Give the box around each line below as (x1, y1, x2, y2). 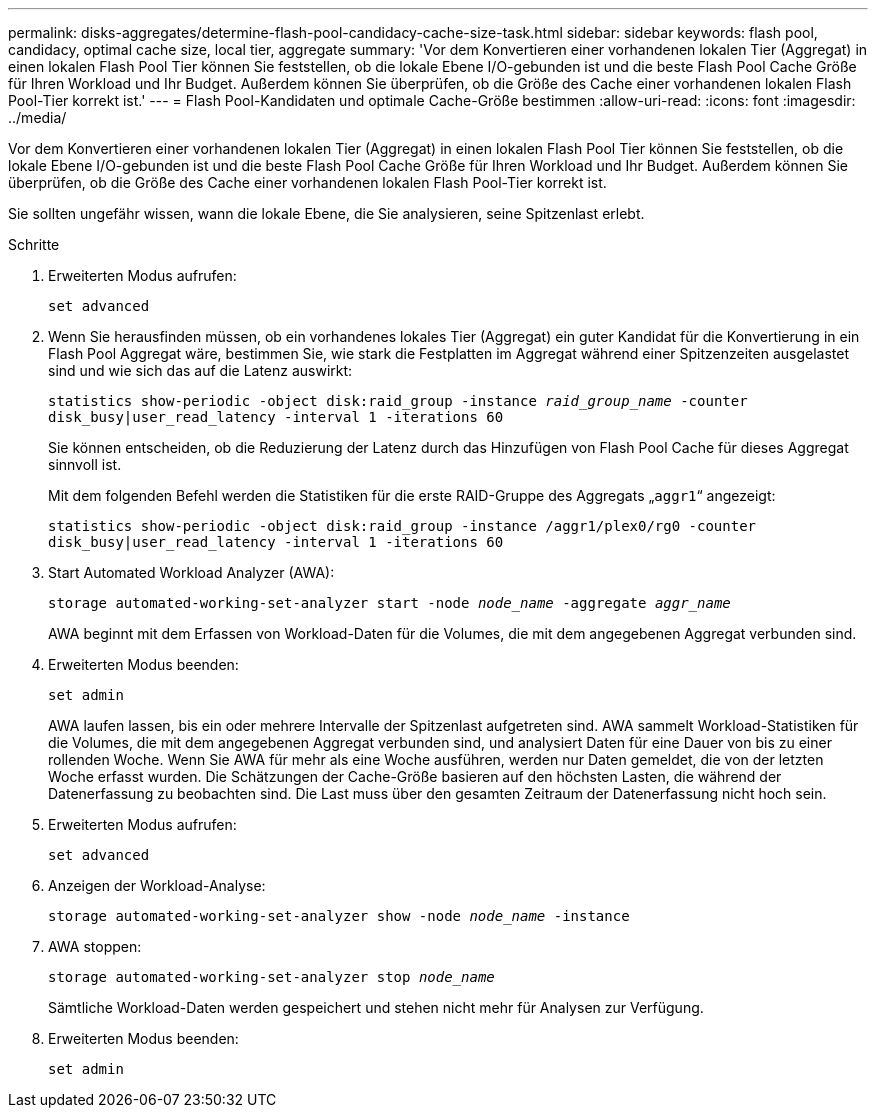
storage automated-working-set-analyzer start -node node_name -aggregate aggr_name (48, 595, 731, 611)
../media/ (8, 109, 67, 126)
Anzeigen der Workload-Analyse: (48, 877, 266, 894)
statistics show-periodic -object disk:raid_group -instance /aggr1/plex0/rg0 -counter (48, 518, 757, 534)
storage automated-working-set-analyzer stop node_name (48, 969, 495, 985)
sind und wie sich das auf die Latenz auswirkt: (48, 362, 353, 379)
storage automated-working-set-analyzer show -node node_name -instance (48, 908, 630, 924)
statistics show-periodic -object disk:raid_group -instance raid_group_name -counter (48, 393, 748, 409)
